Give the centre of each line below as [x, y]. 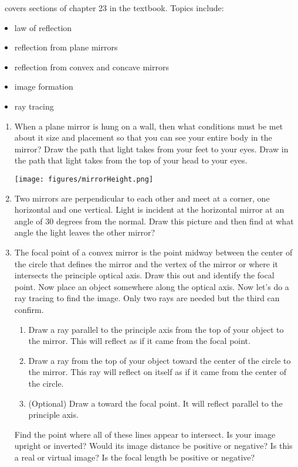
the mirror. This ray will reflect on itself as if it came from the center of [158, 372]
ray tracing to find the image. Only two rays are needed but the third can [147, 298]
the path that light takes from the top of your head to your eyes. [131, 160]
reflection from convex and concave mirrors [92, 67]
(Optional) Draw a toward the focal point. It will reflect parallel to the [155, 403]
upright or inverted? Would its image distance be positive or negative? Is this [153, 446]
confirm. [29, 309]
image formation [44, 86]
